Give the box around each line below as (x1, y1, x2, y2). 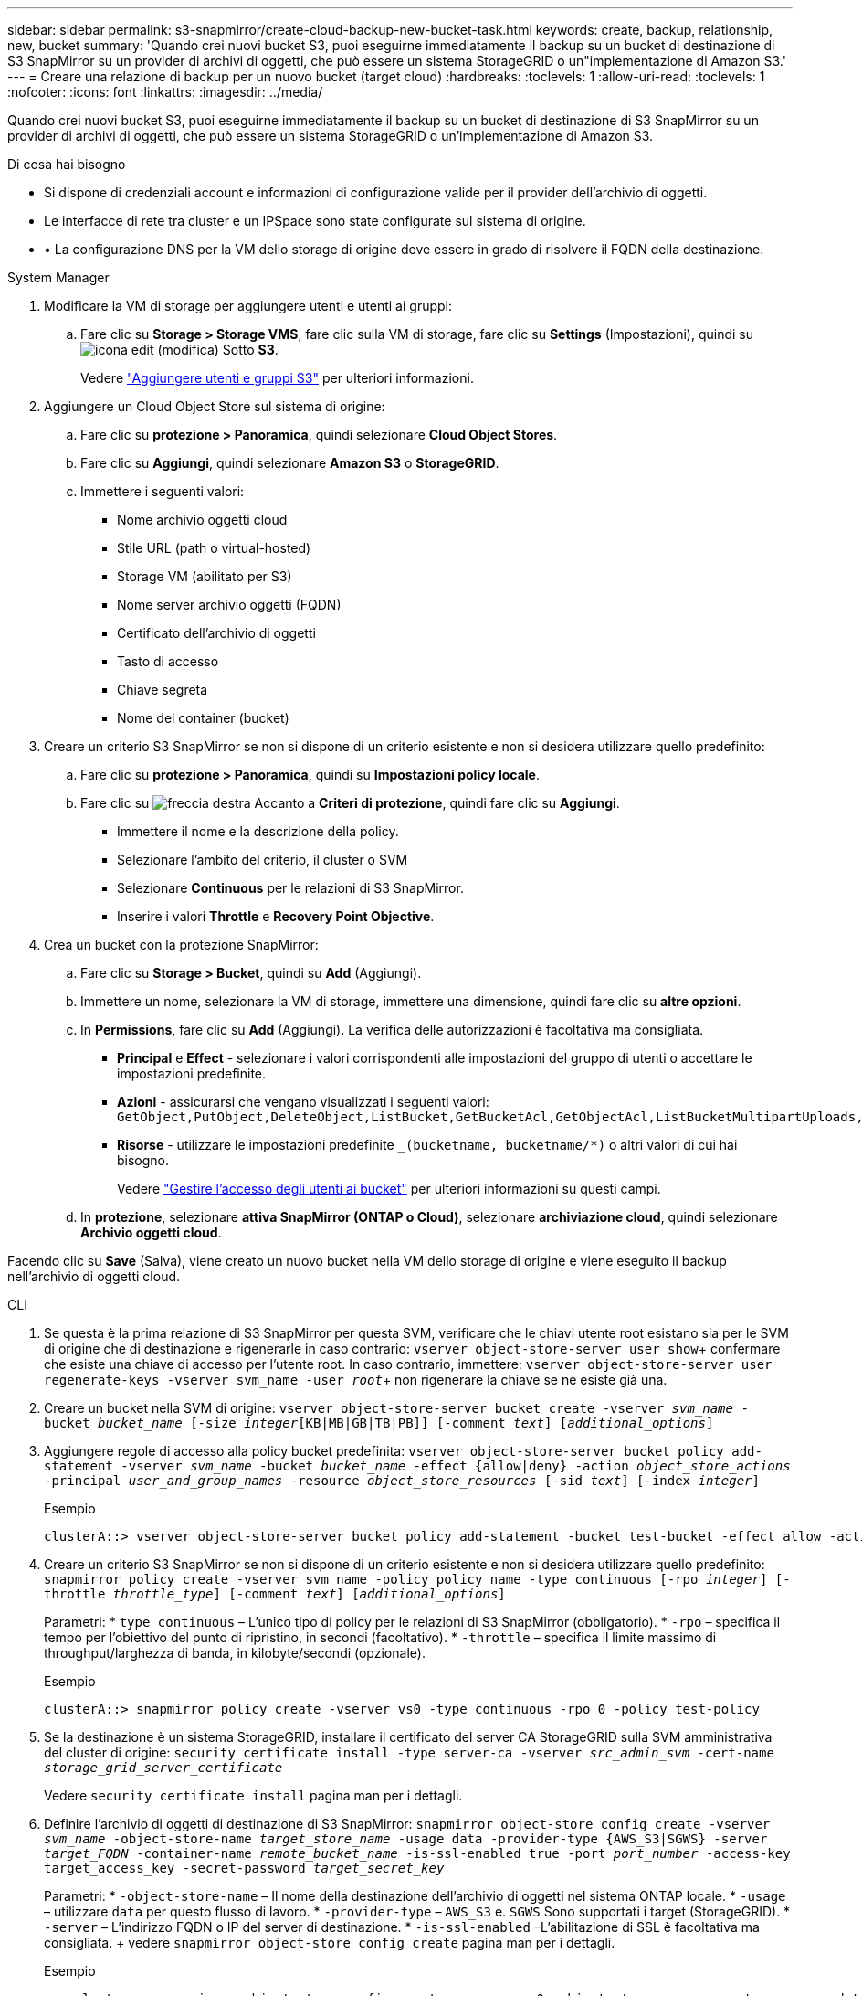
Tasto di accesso (117, 653, 219, 669)
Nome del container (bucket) (117, 710, 289, 726)
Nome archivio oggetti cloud (117, 512, 288, 527)
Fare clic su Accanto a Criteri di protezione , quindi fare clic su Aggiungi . (80, 795, 620, 811)
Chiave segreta (117, 682, 208, 697)
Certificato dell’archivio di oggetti (117, 625, 316, 641)
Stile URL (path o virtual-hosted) (117, 540, 311, 556)
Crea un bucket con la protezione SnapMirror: (44, 937, 319, 952)
